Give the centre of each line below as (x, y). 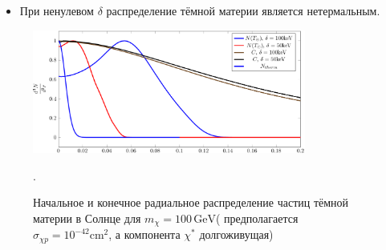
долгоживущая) (236, 234)
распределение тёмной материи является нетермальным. (243, 10)
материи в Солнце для (87, 218)
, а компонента (144, 234)
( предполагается (257, 218)
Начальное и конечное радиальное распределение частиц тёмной (191, 202)
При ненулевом (57, 10)
